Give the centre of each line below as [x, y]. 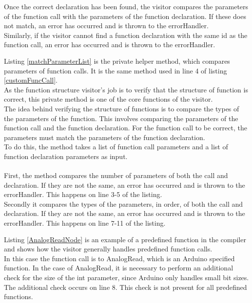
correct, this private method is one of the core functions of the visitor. [108, 99]
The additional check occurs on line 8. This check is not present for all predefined [126, 287]
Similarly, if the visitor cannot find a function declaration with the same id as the [126, 35]
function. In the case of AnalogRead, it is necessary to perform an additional [119, 268]
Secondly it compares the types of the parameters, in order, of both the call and [124, 204]
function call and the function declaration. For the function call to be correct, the [126, 128]
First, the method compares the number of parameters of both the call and [116, 175]
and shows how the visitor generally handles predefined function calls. [108, 249]
